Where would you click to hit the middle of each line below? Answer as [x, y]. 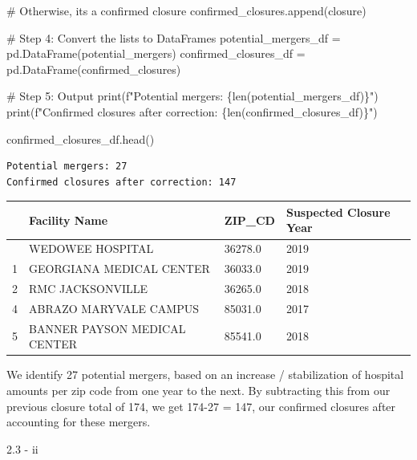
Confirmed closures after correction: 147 [121, 182]
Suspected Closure [338, 212]
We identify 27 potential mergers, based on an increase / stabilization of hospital [205, 375]
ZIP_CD [249, 220]
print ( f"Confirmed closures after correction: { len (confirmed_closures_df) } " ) [192, 111]
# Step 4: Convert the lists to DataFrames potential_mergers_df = [174, 37]
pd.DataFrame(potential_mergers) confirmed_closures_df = [156, 53]
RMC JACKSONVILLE [88, 288]
